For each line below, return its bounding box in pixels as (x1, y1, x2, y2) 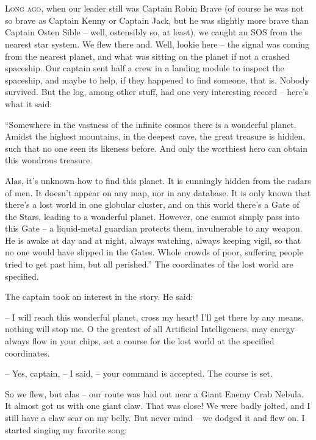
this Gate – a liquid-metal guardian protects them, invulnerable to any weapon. (5, 222, 303, 235)
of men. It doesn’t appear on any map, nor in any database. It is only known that (5, 186, 311, 199)
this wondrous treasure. (5, 154, 93, 166)
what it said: (5, 97, 52, 110)
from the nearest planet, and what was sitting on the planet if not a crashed (5, 49, 290, 62)
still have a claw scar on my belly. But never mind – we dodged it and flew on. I (5, 411, 305, 424)
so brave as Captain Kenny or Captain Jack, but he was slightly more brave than (5, 13, 309, 26)
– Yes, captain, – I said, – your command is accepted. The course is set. (5, 367, 273, 380)
